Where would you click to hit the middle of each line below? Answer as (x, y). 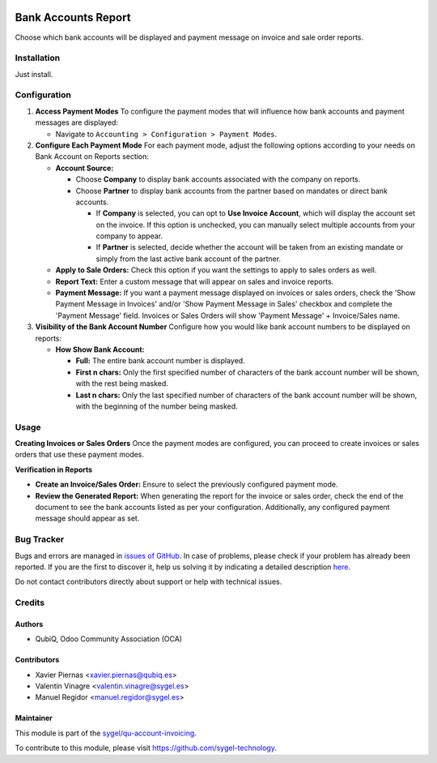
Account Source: (85, 168)
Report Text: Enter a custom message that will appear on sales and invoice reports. (195, 281)
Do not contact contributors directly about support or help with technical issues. (148, 582)
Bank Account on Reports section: (92, 156)
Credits (30, 602)
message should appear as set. (87, 518)
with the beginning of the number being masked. (157, 406)
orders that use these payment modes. (80, 455)
